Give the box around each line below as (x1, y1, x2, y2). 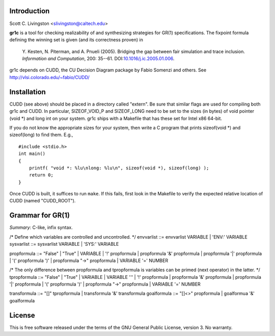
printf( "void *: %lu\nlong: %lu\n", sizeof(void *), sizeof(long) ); (29, 165, 209, 171)
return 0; (29, 172, 53, 178)
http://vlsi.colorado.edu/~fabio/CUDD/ (9, 74, 90, 80)
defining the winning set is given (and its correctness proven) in (9, 37, 144, 43)
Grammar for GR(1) (9, 211, 70, 220)
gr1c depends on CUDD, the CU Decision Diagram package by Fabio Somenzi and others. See (9, 67, 206, 73)
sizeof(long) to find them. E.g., (9, 132, 73, 138)
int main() (18, 151, 46, 157)
